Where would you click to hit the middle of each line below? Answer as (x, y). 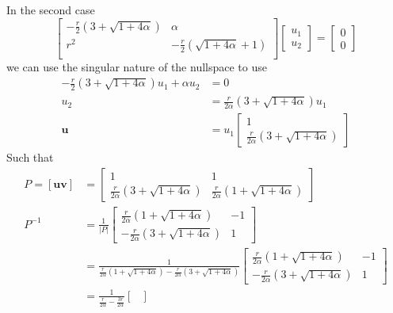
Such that (30, 157)
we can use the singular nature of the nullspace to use (137, 66)
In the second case (51, 10)
